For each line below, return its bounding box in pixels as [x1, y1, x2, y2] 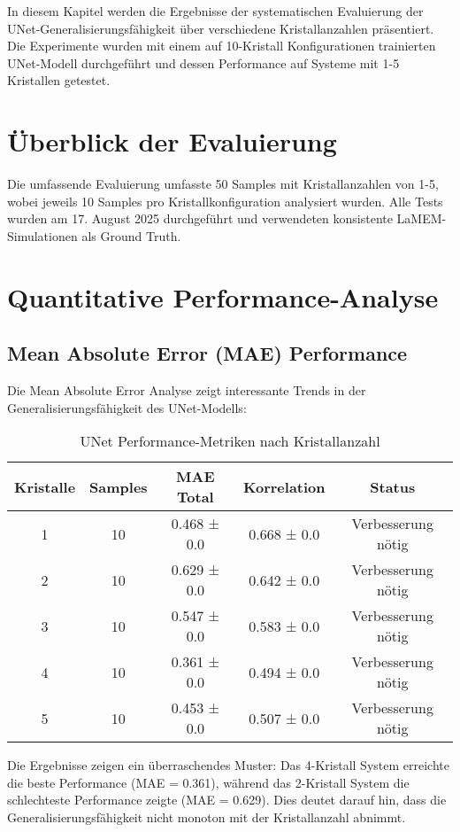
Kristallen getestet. [7, 71, 111, 89]
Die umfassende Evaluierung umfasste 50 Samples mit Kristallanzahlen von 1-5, [7, 175, 439, 193]
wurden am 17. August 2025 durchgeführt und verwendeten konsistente [7, 209, 393, 228]
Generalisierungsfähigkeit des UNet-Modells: [7, 398, 247, 416]
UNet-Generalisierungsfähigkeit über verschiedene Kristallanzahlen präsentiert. [7, 19, 434, 37]
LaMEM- [396, 209, 447, 228]
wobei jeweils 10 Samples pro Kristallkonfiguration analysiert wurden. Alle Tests [7, 191, 443, 210]
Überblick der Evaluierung [7, 123, 337, 159]
